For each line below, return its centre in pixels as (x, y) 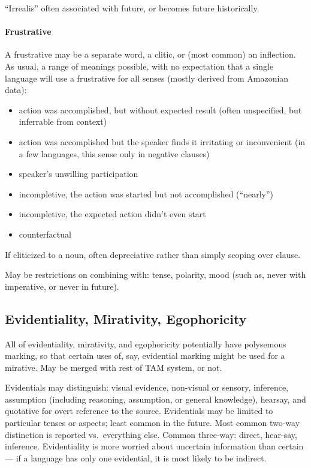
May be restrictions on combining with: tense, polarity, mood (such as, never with (155, 274)
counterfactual (45, 234)
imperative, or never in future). (62, 286)
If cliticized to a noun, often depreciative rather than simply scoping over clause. (153, 254)
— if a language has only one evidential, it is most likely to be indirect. (136, 457)
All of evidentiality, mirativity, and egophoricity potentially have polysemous (146, 343)
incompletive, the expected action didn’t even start (112, 214)
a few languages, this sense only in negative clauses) (114, 153)
